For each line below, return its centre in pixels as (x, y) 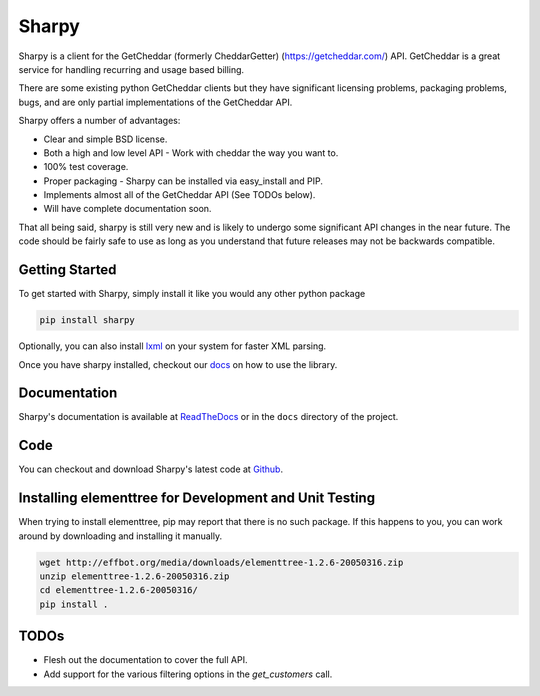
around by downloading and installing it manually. (120, 536)
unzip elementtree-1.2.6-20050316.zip (134, 576)
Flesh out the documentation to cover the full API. (145, 660)
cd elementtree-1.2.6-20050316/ (119, 590)
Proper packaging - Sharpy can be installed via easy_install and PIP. (183, 181)
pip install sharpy (87, 320)
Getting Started (67, 270)
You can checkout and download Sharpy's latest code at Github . (151, 469)
